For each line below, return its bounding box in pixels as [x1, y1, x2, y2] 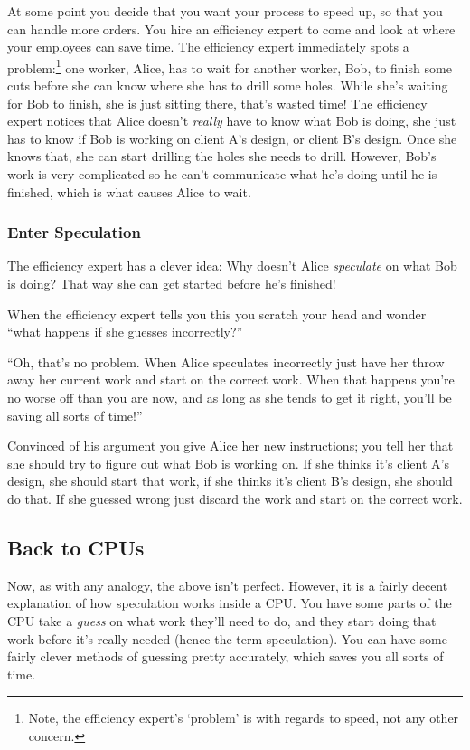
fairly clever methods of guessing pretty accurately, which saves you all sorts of [7, 647, 444, 666]
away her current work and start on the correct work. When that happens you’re [7, 370, 455, 389]
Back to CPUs [7, 533, 145, 561]
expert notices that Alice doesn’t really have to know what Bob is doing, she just [7, 111, 456, 130]
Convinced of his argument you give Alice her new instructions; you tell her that [7, 436, 454, 455]
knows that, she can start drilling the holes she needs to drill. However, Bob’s [7, 147, 437, 166]
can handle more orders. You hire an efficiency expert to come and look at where [7, 19, 456, 38]
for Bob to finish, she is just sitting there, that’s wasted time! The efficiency [7, 93, 428, 112]
